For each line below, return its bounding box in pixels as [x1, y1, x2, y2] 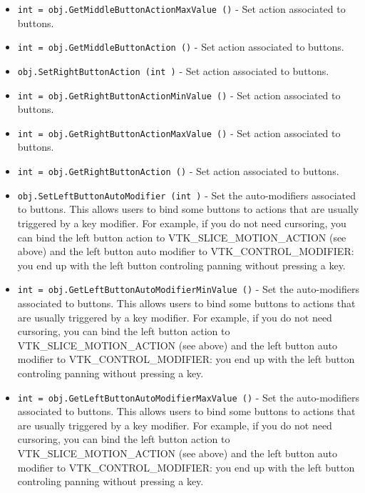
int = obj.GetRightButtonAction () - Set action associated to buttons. [17, 164, 339, 179]
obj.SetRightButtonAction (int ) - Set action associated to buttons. [17, 63, 329, 78]
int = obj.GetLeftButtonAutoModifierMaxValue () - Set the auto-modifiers [17, 389, 359, 404]
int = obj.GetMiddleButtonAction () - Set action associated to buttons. [17, 39, 344, 54]
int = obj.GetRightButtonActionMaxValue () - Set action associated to [17, 125, 341, 140]
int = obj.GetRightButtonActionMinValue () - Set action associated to [17, 87, 341, 102]
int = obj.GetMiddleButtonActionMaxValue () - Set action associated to [17, 1, 346, 16]
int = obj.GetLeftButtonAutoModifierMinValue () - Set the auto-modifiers [17, 282, 359, 297]
